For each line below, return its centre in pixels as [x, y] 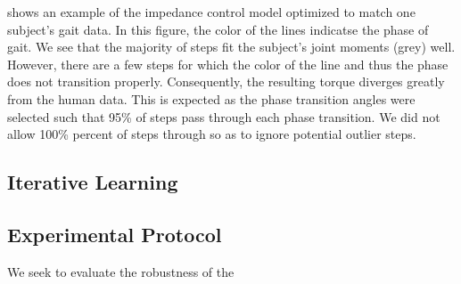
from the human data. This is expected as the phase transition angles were [211, 98]
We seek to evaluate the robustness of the [121, 271]
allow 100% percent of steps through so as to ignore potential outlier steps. [212, 134]
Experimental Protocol [115, 234]
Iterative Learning [93, 182]
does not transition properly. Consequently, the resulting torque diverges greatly [226, 81]
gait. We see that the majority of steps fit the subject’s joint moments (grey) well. [231, 47]
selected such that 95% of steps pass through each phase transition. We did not [224, 116]
